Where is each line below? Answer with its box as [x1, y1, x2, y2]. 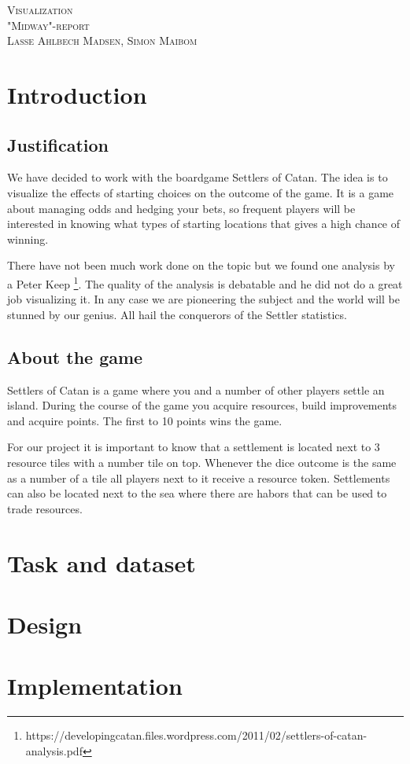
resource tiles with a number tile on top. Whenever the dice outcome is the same [7, 454, 397, 470]
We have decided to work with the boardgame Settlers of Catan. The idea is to [7, 169, 388, 185]
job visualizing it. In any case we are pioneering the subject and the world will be [7, 291, 400, 307]
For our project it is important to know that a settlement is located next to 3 [7, 439, 380, 455]
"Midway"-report [7, 17, 90, 33]
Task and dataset [7, 546, 196, 579]
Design [7, 608, 83, 640]
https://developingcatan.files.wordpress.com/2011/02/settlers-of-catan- [25, 727, 368, 744]
